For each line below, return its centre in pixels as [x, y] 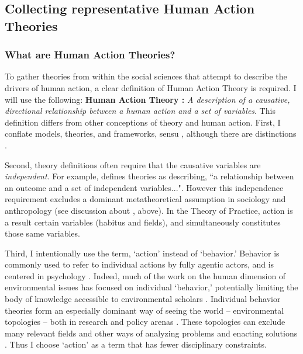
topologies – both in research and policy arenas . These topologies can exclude [145, 322]
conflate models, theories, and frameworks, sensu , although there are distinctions [151, 133]
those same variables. [42, 233]
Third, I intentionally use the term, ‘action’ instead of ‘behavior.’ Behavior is [142, 253]
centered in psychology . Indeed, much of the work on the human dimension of [145, 275]
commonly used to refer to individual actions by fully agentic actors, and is [140, 264]
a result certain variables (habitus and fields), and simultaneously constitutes [143, 222]
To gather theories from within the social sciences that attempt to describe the [146, 76]
